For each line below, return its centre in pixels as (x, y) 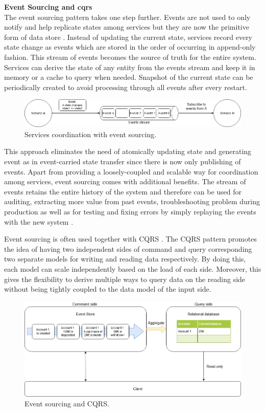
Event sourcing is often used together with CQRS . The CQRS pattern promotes (130, 239)
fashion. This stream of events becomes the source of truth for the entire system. (130, 57)
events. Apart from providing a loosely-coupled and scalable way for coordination (131, 171)
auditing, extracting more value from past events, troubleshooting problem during (132, 201)
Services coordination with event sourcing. (91, 134)
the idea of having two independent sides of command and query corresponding (128, 248)
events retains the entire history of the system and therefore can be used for (123, 191)
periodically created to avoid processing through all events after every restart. (126, 87)
